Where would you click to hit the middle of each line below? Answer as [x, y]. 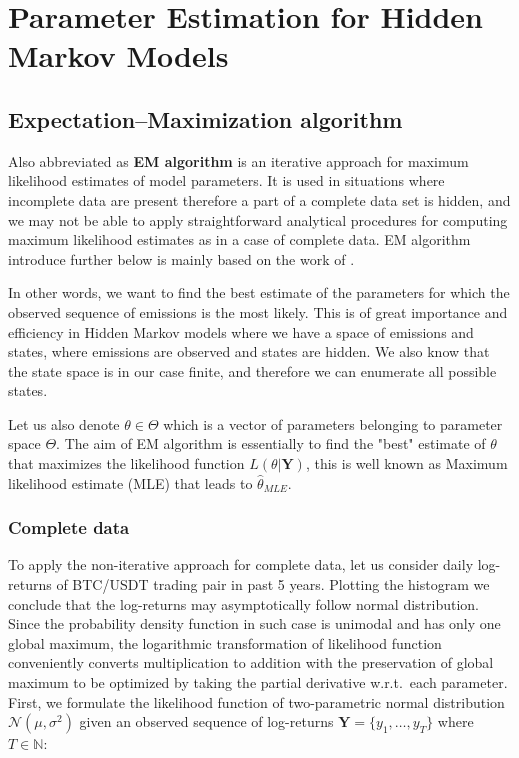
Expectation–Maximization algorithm [205, 118]
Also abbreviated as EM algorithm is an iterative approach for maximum [238, 160]
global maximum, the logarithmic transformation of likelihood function [225, 642]
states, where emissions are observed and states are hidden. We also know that [249, 351]
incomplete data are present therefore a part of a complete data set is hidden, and [259, 199]
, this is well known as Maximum [406, 463]
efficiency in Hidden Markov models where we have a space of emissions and [241, 331]
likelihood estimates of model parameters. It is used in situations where [226, 180]
